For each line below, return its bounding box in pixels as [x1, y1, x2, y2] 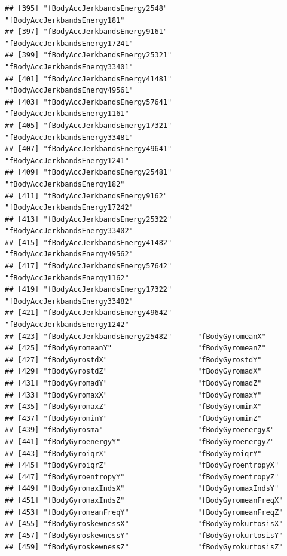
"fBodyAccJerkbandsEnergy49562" [5, 250, 133, 259]
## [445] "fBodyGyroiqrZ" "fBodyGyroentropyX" [5, 461, 279, 470]
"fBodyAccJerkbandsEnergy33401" [5, 62, 133, 71]
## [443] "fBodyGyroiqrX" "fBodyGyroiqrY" [5, 449, 262, 458]
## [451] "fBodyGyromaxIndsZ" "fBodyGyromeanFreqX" [5, 496, 283, 505]
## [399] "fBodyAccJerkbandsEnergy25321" [5, 51, 172, 60]
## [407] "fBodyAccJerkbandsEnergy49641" [5, 145, 172, 154]
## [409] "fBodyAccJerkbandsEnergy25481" [5, 168, 172, 177]
